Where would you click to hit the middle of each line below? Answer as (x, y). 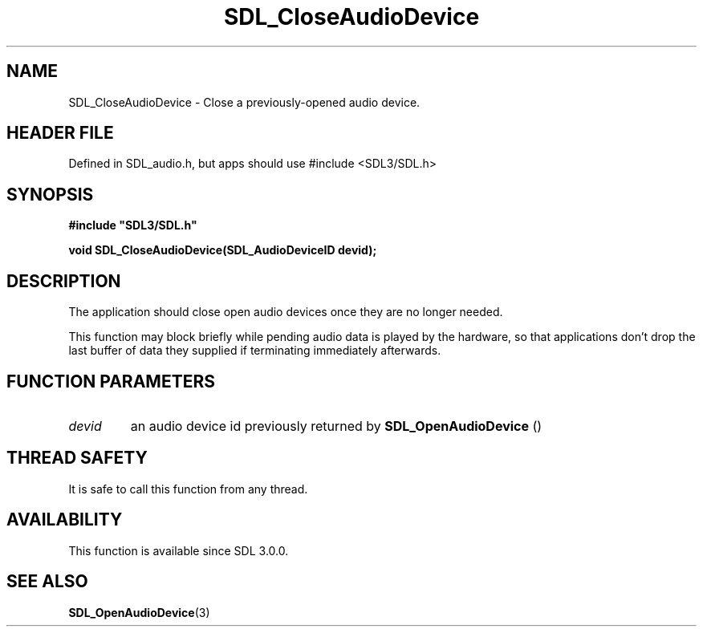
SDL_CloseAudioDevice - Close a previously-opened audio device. (244, 102)
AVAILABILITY (65, 520)
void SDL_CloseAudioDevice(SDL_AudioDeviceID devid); (223, 250)
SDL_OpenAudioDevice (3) (139, 612)
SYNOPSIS (50, 194)
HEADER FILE (60, 133)
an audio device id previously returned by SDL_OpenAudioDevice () (336, 426)
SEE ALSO (47, 582)
